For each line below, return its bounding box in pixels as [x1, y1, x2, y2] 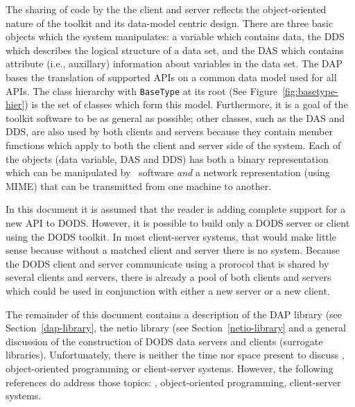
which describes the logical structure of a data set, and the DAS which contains [6, 42, 344, 57]
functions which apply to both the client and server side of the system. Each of [6, 138, 341, 152]
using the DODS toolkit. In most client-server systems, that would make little [6, 229, 336, 243]
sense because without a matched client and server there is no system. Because [6, 243, 340, 257]
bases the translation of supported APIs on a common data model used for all [6, 69, 337, 84]
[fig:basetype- [282, 83, 338, 98]
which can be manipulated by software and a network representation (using [6, 165, 330, 180]
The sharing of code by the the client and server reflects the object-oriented [6, 2, 327, 16]
